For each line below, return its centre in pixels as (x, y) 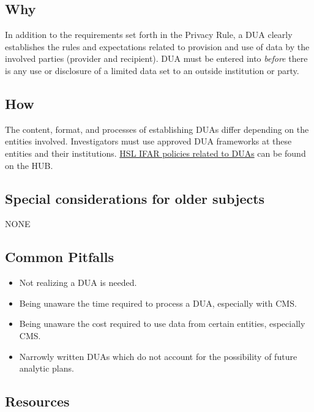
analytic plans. (47, 368)
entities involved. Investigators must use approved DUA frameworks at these (148, 141)
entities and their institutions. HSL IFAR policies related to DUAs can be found (155, 153)
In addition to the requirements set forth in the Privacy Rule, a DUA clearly (149, 35)
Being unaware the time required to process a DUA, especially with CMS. (158, 303)
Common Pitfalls (59, 257)
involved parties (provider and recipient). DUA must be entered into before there (156, 58)
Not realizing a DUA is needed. (78, 283)
